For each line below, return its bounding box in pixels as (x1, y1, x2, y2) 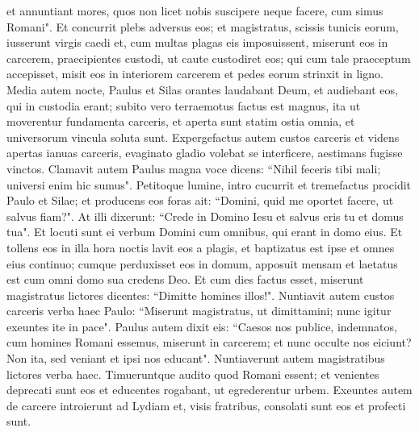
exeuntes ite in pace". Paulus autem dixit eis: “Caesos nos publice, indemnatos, (6, 318, 397, 334)
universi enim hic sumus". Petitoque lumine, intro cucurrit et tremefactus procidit (6, 176, 412, 193)
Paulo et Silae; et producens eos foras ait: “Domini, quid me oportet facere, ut (6, 192, 394, 209)
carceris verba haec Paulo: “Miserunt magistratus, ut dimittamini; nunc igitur (6, 302, 392, 319)
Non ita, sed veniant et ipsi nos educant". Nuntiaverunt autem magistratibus (6, 350, 385, 367)
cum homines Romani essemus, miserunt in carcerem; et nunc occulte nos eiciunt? (6, 334, 412, 351)
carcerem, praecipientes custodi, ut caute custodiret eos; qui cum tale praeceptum (6, 49, 411, 66)
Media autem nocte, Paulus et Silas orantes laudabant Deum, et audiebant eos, (6, 81, 398, 98)
